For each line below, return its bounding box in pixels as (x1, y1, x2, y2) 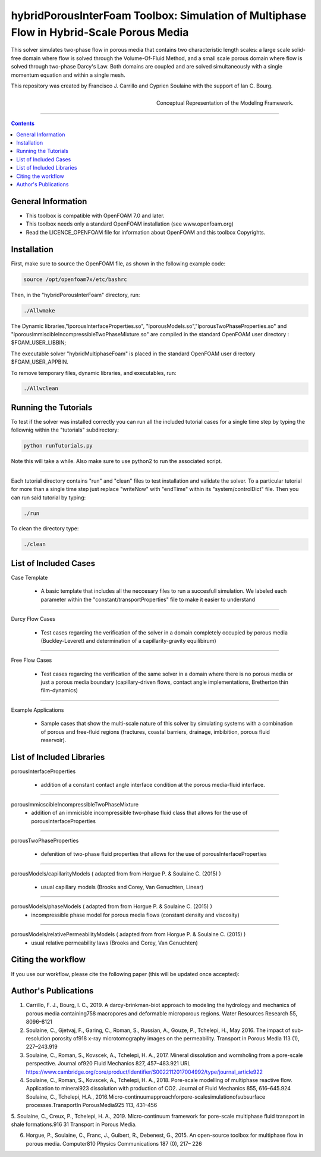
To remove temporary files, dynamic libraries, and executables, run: (11, 369, 177, 376)
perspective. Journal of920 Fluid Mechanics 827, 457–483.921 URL (26, 1060, 191, 1067)
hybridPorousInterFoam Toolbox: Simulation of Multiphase (11, 9, 307, 22)
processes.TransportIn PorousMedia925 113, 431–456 (26, 1102, 158, 1109)
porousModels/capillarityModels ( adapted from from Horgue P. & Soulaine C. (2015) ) (11, 870, 221, 877)
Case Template (11, 574, 48, 581)
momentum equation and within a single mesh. (11, 71, 125, 79)
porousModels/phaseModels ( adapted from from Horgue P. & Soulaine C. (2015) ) (11, 903, 212, 910)
